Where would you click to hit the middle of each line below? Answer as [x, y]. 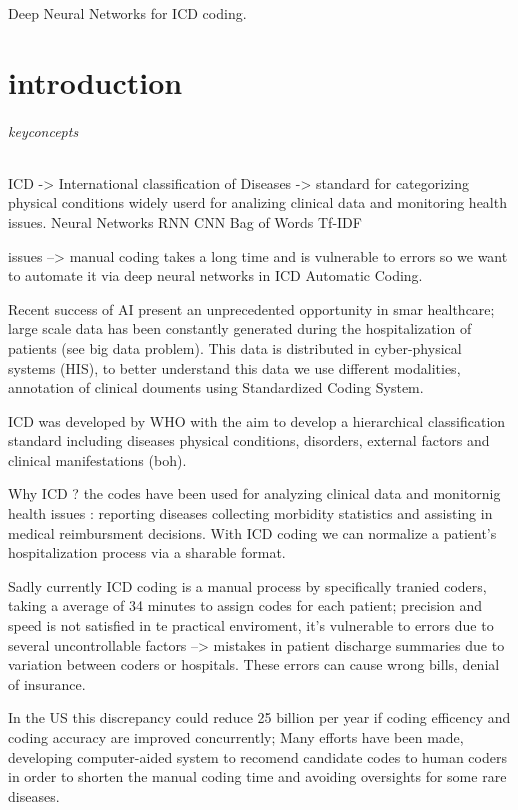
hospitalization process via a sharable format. [147, 552]
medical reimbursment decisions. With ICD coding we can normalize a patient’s [252, 532]
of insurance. [47, 683]
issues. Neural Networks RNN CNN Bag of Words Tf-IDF [185, 221]
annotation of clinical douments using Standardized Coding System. [216, 387]
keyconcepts [43, 130]
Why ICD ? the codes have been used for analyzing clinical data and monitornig [254, 493]
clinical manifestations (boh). [97, 459]
